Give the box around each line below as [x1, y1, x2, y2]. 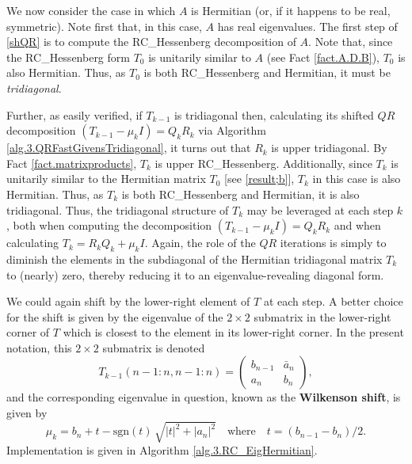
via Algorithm [198, 122, 266, 139]
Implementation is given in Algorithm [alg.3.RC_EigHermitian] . [6, 442, 318, 458]
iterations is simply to [280, 234, 387, 251]
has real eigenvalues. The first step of [217, 17, 398, 34]
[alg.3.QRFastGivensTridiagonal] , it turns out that [6, 139, 251, 156]
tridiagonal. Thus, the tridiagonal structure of [6, 201, 229, 218]
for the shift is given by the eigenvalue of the [6, 308, 223, 325]
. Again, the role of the [144, 234, 256, 251]
